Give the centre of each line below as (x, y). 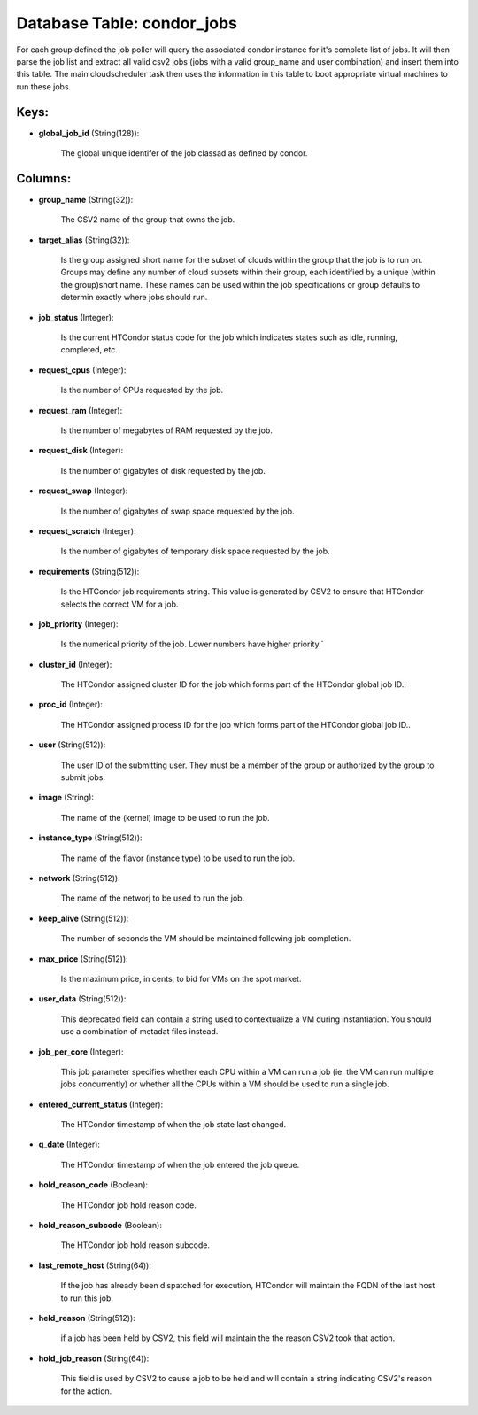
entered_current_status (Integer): (101, 1104)
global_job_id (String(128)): (89, 133)
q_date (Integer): (69, 1144)
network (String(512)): (79, 878)
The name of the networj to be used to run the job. (153, 898)
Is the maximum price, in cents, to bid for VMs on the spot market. (181, 978)
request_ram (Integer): (81, 410)
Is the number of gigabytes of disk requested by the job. (163, 470)
